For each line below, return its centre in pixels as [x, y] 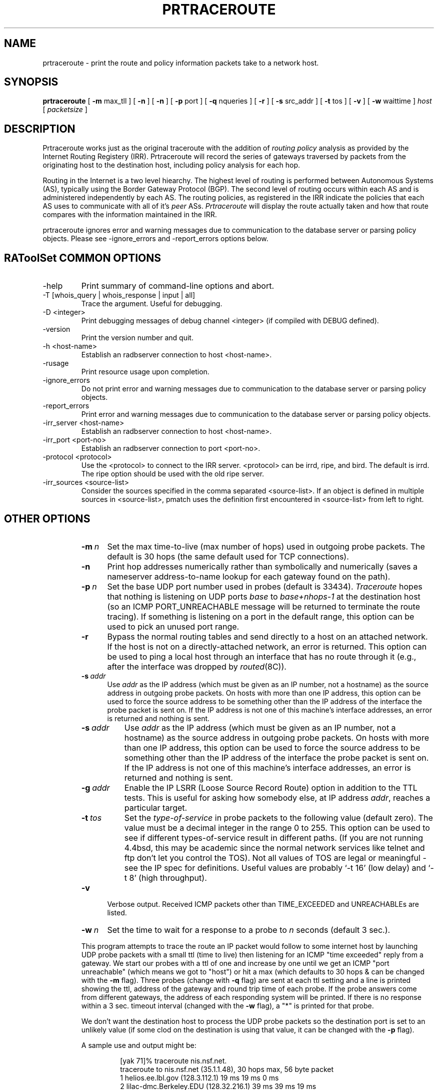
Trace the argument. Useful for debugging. [152, 304]
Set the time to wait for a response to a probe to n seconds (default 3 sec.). [249, 930]
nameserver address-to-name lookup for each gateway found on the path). [249, 576]
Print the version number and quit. [137, 338]
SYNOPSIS [31, 82]
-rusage [56, 363]
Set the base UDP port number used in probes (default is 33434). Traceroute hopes [265, 586]
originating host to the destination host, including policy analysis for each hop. [171, 165]
